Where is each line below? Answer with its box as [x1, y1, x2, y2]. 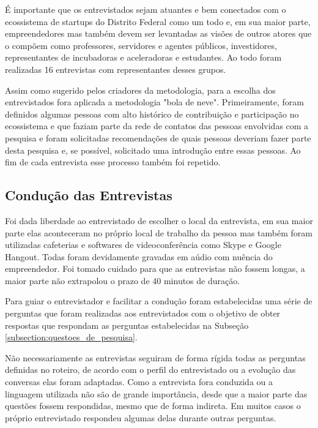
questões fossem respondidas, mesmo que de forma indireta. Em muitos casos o [5, 399, 301, 412]
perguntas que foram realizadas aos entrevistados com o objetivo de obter [5, 307, 281, 320]
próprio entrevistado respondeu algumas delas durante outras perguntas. [5, 411, 276, 424]
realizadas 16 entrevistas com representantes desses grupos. [5, 62, 226, 75]
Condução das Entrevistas [5, 186, 172, 205]
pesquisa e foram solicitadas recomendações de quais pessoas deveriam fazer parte [5, 131, 311, 144]
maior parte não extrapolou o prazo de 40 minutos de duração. [5, 274, 240, 287]
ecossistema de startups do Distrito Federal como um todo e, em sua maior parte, [5, 15, 311, 28]
